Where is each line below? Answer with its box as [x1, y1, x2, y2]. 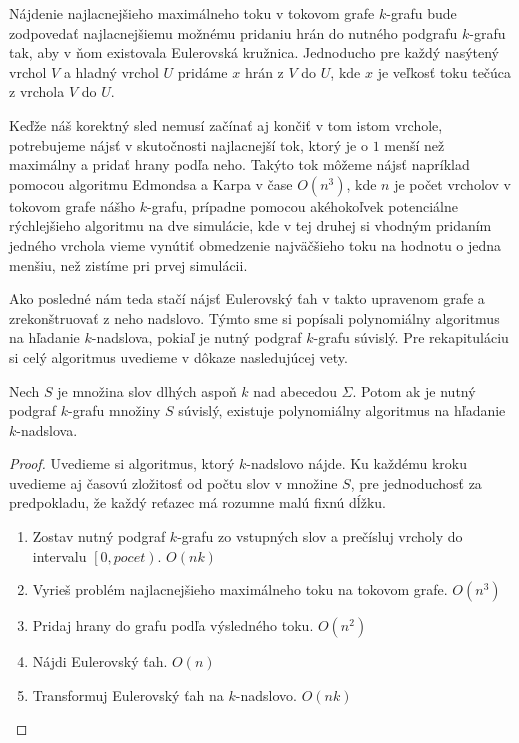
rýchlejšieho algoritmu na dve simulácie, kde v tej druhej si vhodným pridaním [9, 215, 492, 236]
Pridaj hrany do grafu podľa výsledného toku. [32, 615, 314, 636]
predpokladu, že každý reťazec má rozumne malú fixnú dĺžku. [9, 492, 386, 513]
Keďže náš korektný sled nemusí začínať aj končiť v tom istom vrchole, [9, 114, 443, 135]
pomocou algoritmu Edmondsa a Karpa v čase [9, 173, 293, 194]
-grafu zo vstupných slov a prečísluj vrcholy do [177, 526, 463, 547]
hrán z [244, 61, 284, 82]
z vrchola [9, 81, 65, 102]
